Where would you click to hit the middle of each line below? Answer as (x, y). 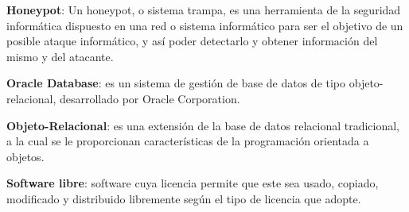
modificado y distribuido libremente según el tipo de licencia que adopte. (184, 198)
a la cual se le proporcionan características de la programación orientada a (188, 141)
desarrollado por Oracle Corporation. (150, 98)
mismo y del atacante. (60, 56)
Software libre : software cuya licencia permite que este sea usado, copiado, (193, 183)
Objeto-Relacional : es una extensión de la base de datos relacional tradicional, (203, 125)
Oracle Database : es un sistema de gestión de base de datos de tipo (176, 83)
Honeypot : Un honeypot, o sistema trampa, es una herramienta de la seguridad (204, 10)
